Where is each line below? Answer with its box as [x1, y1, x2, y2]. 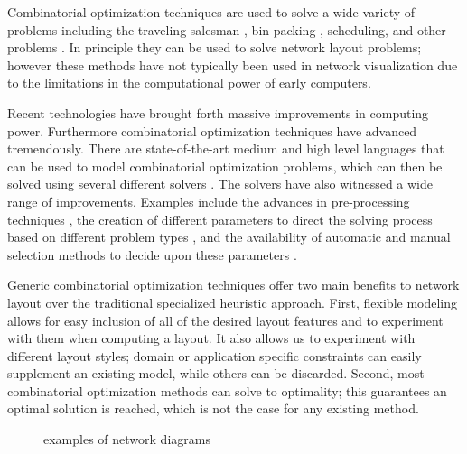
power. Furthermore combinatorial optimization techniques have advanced [7, 121, 417, 140]
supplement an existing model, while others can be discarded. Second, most [7, 364, 425, 383]
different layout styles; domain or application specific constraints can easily [7, 346, 422, 365]
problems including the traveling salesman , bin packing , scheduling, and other [7, 20, 446, 39]
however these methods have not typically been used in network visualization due [7, 55, 458, 74]
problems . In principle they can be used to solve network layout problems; [7, 38, 422, 57]
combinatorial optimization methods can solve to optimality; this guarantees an [7, 381, 447, 400]
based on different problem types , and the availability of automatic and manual [7, 227, 451, 246]
